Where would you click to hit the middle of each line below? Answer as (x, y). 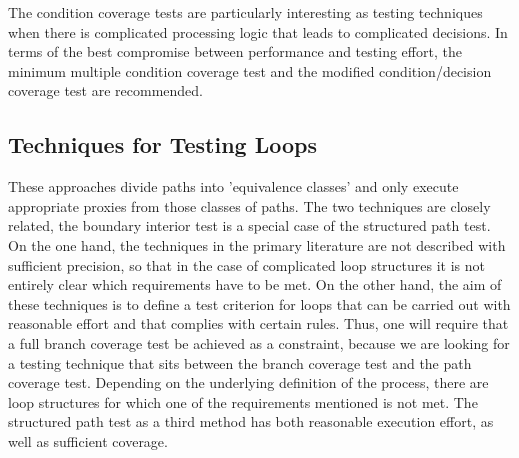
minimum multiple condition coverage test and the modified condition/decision (250, 70)
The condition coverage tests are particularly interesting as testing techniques (245, 12)
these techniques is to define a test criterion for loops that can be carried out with (259, 303)
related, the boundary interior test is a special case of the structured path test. (249, 225)
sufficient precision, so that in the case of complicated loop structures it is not (247, 264)
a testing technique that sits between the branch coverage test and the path (240, 362)
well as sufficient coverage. (88, 440)
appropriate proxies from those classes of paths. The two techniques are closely (249, 205)
